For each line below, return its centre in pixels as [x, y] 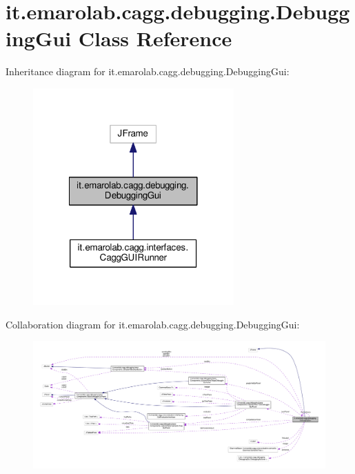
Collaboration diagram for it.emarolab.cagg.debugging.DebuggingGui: [153, 324]
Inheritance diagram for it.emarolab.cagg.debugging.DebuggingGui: [148, 71]
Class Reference [155, 38]
